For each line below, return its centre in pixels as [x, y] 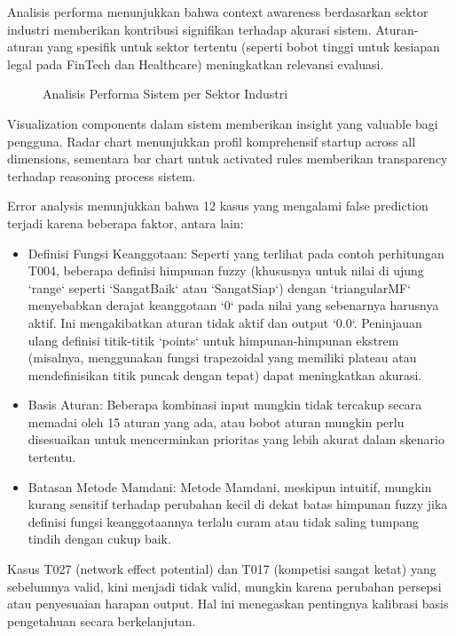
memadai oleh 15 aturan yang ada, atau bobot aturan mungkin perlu [216, 421]
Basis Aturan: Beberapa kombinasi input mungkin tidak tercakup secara [225, 405]
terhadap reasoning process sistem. [102, 175]
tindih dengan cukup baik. [99, 539]
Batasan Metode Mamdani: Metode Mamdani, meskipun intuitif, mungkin [230, 486]
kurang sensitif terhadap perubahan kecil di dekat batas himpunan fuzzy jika [238, 504]
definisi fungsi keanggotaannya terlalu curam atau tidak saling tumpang [223, 521]
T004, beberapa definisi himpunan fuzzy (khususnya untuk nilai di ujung [226, 270]
